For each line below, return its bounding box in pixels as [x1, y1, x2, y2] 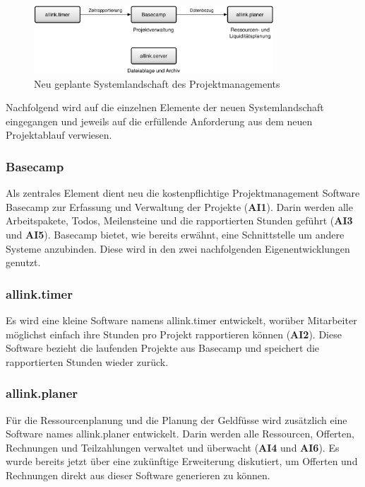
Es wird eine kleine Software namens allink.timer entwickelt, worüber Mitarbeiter [6, 313, 357, 328]
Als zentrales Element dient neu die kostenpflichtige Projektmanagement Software [6, 185, 360, 200]
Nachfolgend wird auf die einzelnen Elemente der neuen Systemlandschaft [6, 100, 324, 115]
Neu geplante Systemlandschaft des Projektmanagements [34, 76, 280, 91]
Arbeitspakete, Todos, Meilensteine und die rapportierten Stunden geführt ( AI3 [6, 213, 353, 228]
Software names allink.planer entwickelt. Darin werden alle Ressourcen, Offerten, [6, 426, 354, 441]
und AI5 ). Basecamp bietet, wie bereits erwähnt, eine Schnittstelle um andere [6, 227, 345, 242]
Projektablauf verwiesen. [6, 127, 112, 142]
